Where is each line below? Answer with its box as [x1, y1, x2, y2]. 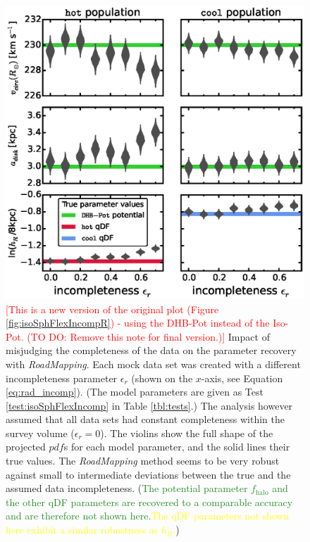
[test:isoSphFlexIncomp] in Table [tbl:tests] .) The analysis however [6, 398, 293, 412]
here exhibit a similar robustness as [6, 522, 159, 537]
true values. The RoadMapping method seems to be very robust [6, 453, 280, 468]
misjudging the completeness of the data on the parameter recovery [6, 343, 297, 358]
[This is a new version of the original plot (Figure [6, 301, 219, 316]
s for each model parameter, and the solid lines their [63, 439, 290, 454]
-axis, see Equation [201, 370, 283, 385]
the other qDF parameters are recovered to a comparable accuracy [6, 494, 293, 509]
